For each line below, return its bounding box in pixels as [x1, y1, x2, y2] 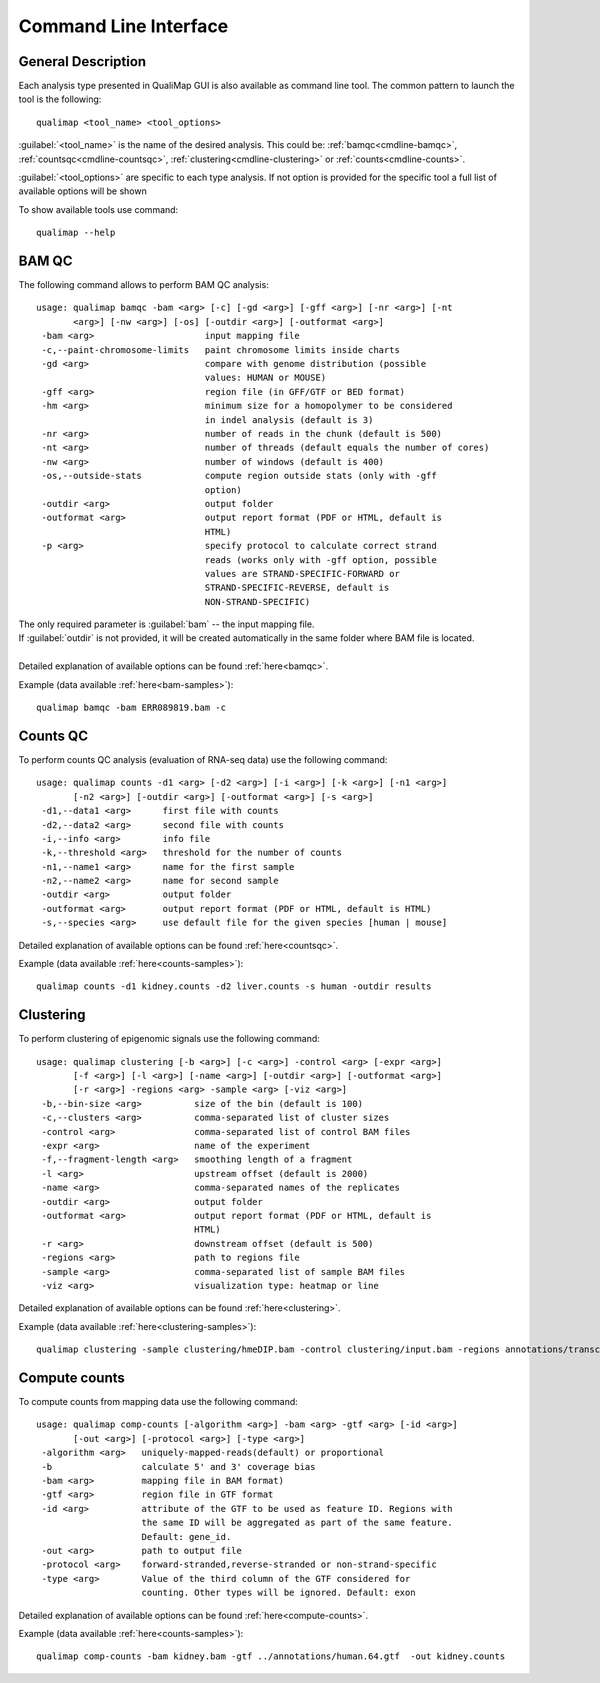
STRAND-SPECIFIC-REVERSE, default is [204, 582, 390, 594]
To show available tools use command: [18, 203, 179, 215]
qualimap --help [36, 227, 116, 239]
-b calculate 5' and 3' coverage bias [41, 1461, 316, 1472]
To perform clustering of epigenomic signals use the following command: [18, 1033, 320, 1045]
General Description [18, 53, 147, 70]
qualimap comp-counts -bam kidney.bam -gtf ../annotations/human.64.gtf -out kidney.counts [36, 1651, 506, 1662]
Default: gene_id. [141, 1531, 232, 1542]
